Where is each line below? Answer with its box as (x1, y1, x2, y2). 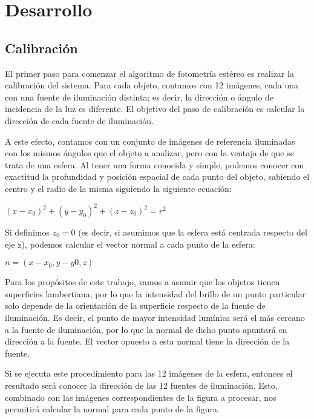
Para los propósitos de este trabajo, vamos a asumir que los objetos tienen (5, 275, 280, 288)
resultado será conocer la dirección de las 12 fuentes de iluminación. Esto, (5, 378, 278, 391)
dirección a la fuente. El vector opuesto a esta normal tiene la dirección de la (5, 335, 290, 348)
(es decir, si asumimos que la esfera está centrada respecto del (78, 226, 307, 239)
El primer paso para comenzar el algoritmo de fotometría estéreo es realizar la (5, 67, 294, 79)
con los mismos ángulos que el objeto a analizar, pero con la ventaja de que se (5, 147, 294, 159)
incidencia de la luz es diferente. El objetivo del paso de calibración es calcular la (5, 102, 305, 115)
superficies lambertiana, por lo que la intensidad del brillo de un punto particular (5, 287, 306, 300)
